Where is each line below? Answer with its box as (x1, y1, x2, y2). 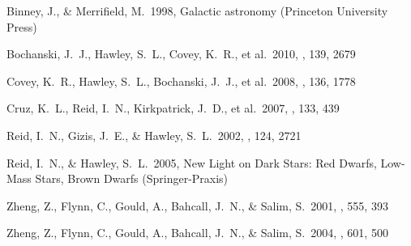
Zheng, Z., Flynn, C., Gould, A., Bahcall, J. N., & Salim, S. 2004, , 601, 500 (6, 224, 388, 241)
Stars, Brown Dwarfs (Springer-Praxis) (35, 170, 229, 187)
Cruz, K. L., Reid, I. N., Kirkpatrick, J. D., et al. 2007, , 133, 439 (6, 100, 340, 117)
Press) (6, 18, 37, 35)
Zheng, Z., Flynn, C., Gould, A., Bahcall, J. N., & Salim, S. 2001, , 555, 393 (6, 197, 388, 214)
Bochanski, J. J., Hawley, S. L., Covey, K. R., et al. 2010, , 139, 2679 (6, 45, 356, 62)
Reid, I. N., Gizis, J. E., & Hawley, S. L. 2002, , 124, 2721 (6, 126, 302, 143)
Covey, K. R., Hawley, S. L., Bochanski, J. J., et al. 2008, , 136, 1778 (6, 72, 356, 89)
